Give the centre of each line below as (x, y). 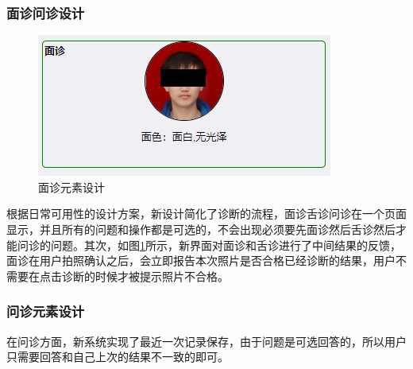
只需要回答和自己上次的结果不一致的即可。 (118, 357)
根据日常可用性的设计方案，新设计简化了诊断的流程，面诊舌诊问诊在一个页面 (206, 214)
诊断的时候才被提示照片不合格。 (145, 276)
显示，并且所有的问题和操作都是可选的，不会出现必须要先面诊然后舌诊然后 (201, 229)
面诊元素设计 (71, 186)
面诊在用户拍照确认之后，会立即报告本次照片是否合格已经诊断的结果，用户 (201, 260)
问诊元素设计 (46, 311)
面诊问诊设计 (46, 12)
